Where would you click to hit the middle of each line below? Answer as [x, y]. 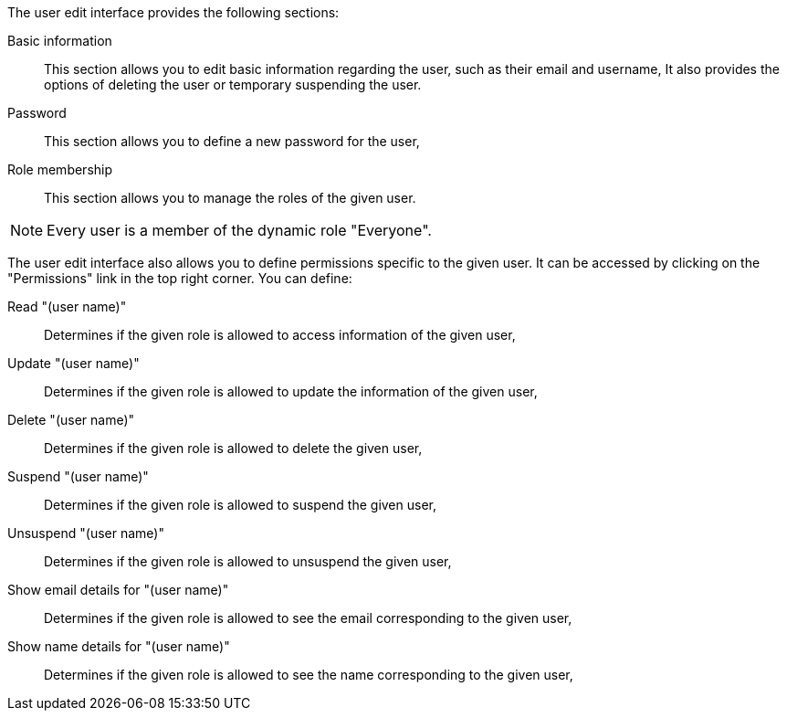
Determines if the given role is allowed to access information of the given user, [280, 335]
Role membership [60, 169]
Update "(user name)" [73, 363]
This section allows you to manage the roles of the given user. [230, 198]
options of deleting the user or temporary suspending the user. [233, 84]
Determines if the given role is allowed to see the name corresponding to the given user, [309, 675]
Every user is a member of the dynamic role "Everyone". [239, 230]
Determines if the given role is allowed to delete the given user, [233, 448]
